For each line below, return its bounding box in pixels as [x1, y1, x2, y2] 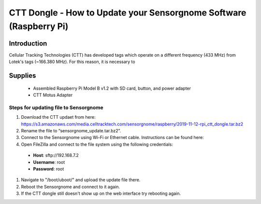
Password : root [33, 166, 64, 172]
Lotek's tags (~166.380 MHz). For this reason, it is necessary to [9, 59, 135, 65]
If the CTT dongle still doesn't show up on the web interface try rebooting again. [21, 190, 181, 196]
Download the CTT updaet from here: [21, 114, 96, 120]
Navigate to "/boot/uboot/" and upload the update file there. [21, 177, 141, 183]
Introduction [9, 39, 47, 47]
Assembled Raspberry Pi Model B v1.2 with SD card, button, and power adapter [33, 85, 191, 91]
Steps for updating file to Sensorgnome [9, 104, 103, 111]
